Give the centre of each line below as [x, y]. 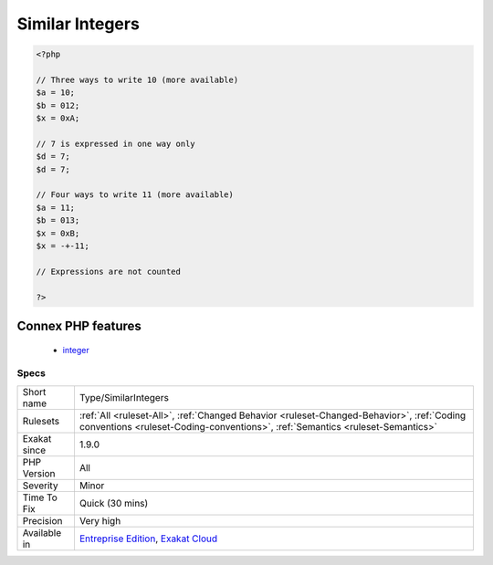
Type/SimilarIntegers [124, 397]
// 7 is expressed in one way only [115, 143]
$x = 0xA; [58, 118]
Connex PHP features [79, 325]
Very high [100, 520]
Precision [42, 520]
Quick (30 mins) [114, 503]
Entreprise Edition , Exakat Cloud [148, 539]
